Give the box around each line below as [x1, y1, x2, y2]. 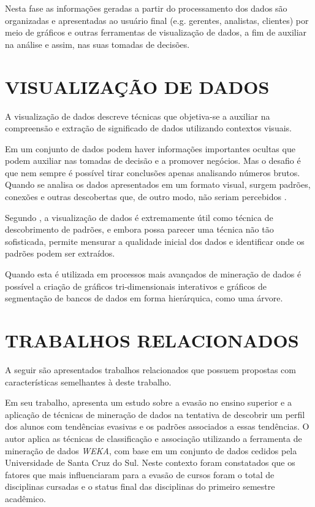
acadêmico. [5, 492, 46, 505]
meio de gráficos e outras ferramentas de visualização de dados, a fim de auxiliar [5, 26, 307, 39]
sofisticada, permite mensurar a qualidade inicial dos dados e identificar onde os [5, 234, 305, 247]
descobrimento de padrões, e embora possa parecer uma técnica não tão [5, 223, 274, 236]
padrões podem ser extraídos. [5, 247, 115, 260]
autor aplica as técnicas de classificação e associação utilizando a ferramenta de [5, 432, 302, 444]
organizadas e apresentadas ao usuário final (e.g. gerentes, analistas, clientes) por [5, 14, 309, 26]
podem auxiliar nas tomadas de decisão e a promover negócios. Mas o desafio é [5, 154, 301, 167]
